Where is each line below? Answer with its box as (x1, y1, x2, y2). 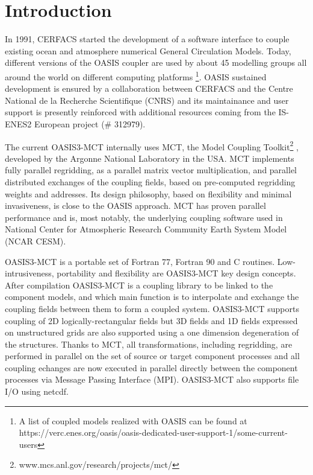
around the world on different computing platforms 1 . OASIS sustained (5, 68, 267, 83)
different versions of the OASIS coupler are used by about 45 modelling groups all (5, 56, 307, 69)
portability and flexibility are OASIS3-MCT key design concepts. (57, 267, 296, 279)
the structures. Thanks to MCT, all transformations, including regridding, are (5, 337, 293, 350)
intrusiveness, (5, 267, 54, 279)
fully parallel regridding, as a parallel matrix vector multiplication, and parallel (5, 164, 297, 176)
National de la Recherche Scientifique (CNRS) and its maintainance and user (5, 94, 289, 106)
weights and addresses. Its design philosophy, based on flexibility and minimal (5, 187, 292, 200)
